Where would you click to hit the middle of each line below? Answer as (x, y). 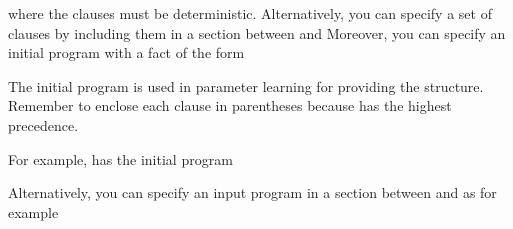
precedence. (43, 124)
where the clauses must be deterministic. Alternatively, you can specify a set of (250, 13)
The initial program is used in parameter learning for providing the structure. (246, 85)
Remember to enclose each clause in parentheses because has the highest (230, 105)
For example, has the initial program (120, 158)
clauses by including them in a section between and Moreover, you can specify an (257, 32)
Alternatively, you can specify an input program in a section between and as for (252, 192)
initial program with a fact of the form (126, 52)
